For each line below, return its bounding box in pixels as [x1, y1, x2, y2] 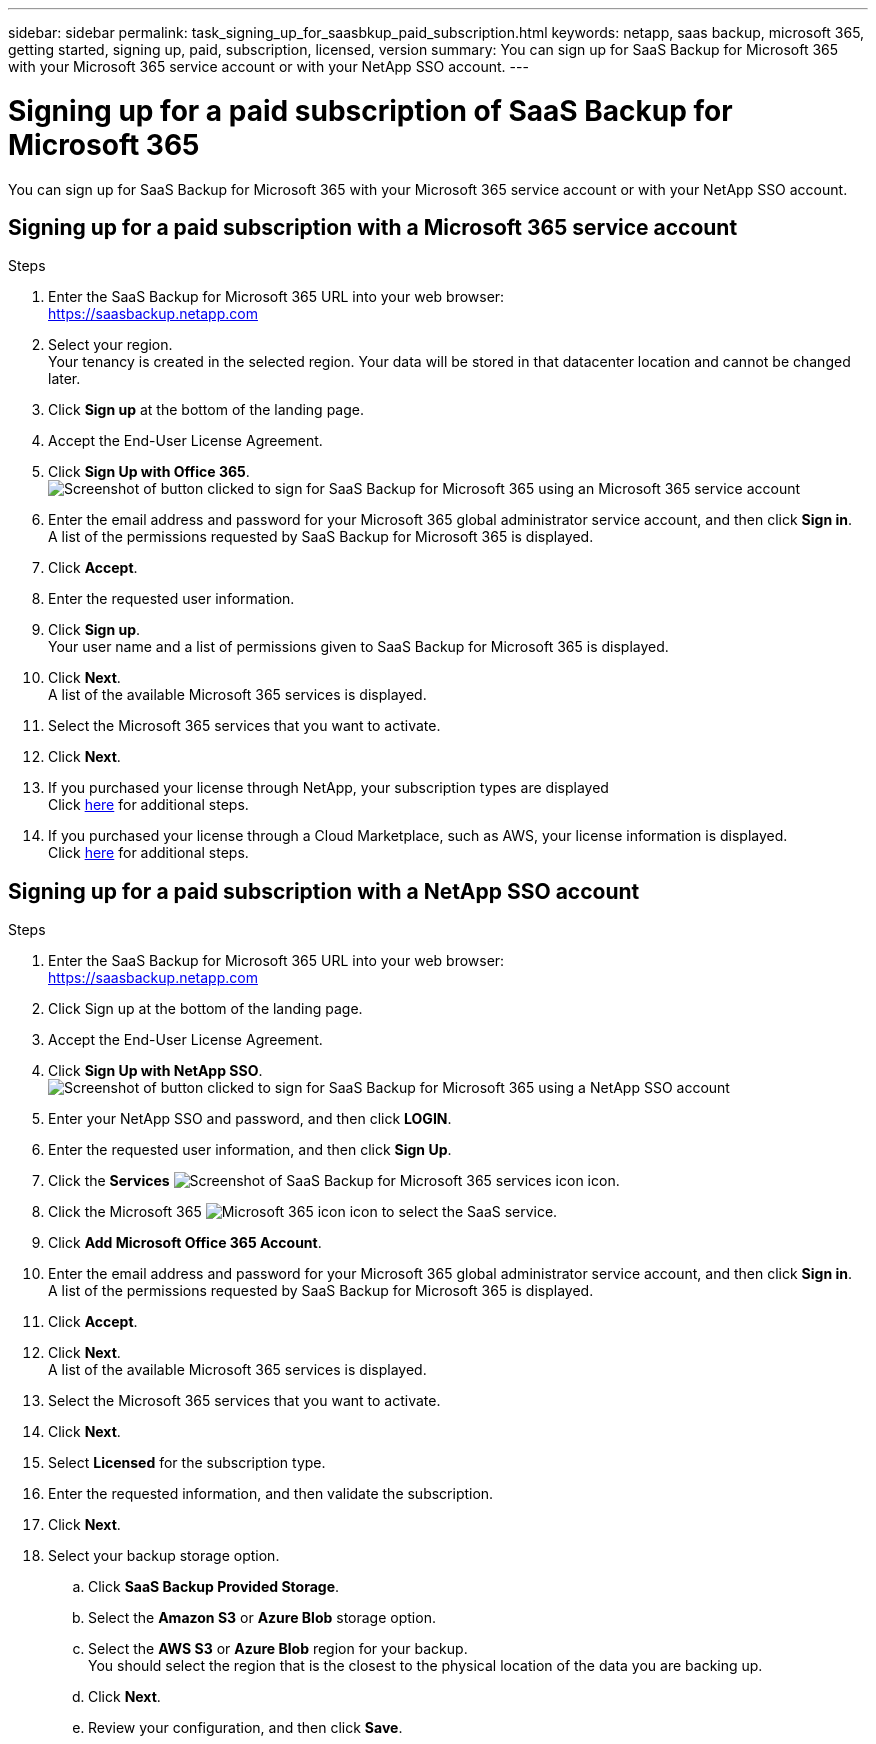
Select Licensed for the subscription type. [48, 1454, 326, 1472]
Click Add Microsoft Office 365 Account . [48, 1234, 322, 1252]
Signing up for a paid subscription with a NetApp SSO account [8, 878, 640, 904]
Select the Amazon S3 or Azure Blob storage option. [88, 1609, 436, 1627]
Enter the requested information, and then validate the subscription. [48, 1485, 494, 1503]
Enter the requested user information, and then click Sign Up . [48, 1141, 452, 1159]
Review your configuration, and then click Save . [88, 1719, 403, 1737]
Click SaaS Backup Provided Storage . [88, 1578, 340, 1596]
